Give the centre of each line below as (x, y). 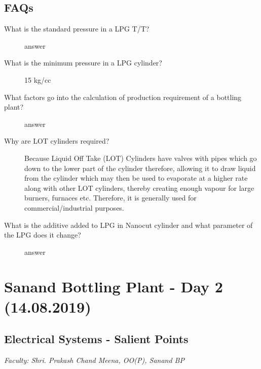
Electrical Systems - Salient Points (96, 339)
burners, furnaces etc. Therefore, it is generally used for (110, 198)
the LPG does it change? (43, 235)
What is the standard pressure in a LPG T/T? (77, 29)
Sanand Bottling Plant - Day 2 (114, 287)
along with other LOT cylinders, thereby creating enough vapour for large (139, 188)
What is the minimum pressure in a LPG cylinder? (83, 63)
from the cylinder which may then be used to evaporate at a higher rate (136, 178)
